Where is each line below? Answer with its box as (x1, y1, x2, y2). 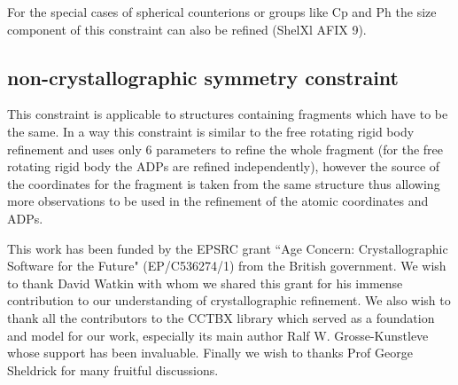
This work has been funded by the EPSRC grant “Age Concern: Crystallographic (7, 239, 448, 257)
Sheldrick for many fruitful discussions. (7, 360, 219, 379)
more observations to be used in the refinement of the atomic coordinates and (7, 192, 429, 210)
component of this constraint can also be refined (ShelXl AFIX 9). (7, 20, 367, 38)
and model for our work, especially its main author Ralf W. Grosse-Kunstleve (7, 326, 429, 344)
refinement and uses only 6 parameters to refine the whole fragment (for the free (7, 139, 444, 158)
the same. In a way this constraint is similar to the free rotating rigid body (7, 122, 415, 140)
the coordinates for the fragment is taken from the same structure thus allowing (7, 174, 440, 192)
